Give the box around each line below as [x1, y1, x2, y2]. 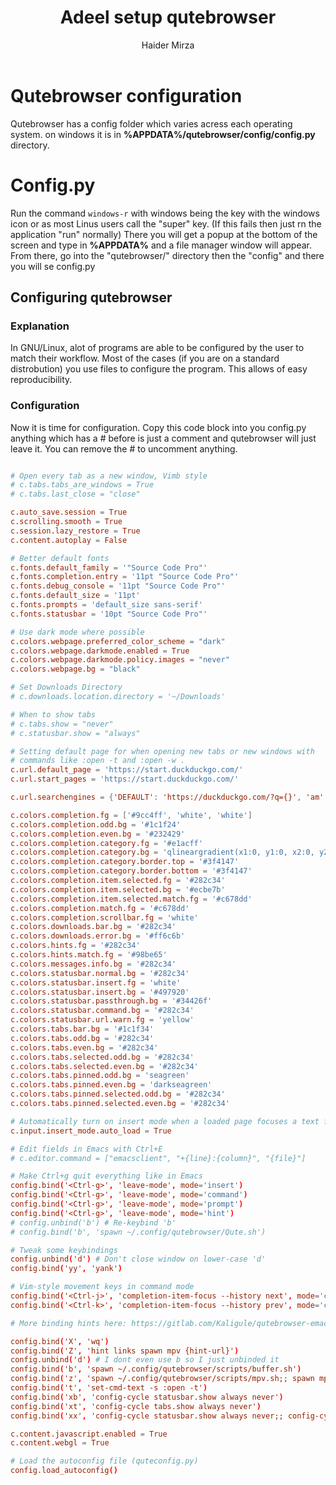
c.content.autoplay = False [10, 535, 128, 545]
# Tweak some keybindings [10, 1245, 118, 1255]
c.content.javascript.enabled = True [10, 1429, 168, 1439]
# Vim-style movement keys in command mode [10, 1282, 195, 1292]
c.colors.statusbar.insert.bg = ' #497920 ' [10, 987, 190, 997]
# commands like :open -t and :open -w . [10, 756, 186, 766]
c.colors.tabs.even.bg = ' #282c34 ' [10, 1042, 159, 1053]
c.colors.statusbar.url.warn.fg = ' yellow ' [10, 1015, 195, 1025]
